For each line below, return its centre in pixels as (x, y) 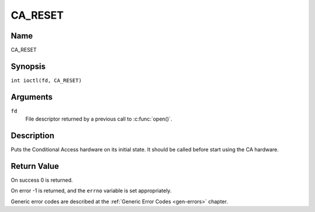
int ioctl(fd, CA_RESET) (46, 80)
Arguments (32, 97)
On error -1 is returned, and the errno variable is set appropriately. (91, 191)
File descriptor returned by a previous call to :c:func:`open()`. (99, 119)
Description (33, 136)
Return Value (35, 166)
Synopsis (28, 66)
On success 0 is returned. (42, 180)
